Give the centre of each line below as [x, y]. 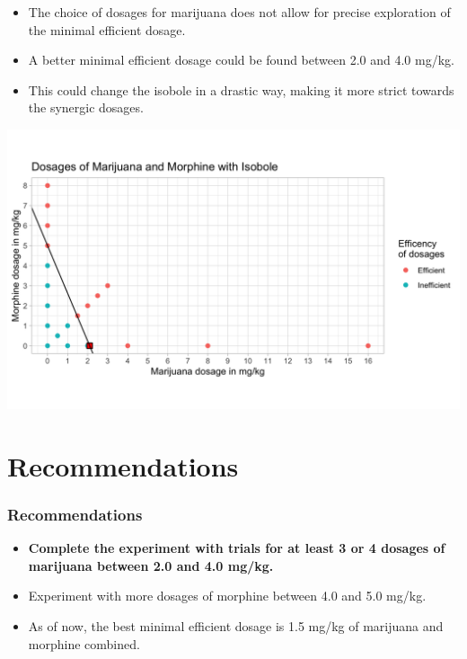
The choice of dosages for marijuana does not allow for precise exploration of [239, 12]
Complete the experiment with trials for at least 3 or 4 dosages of [237, 548]
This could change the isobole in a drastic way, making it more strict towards [241, 89]
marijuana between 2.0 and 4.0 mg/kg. [151, 565]
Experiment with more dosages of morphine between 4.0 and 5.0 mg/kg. [227, 596]
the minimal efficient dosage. [107, 29]
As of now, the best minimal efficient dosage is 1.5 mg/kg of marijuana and [236, 626]
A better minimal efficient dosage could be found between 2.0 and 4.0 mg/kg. [241, 60]
